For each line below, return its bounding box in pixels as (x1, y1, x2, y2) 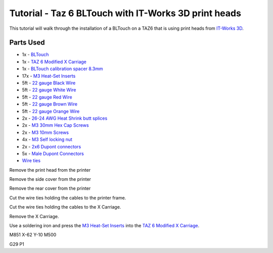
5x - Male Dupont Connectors (22, 150, 84, 157)
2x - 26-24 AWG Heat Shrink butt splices (22, 115, 108, 121)
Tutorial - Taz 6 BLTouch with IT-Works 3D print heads (9, 8, 241, 19)
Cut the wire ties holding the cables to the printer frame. (9, 194, 126, 200)
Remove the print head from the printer (9, 167, 91, 173)
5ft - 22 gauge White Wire (22, 87, 76, 93)
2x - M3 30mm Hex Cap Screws (22, 122, 89, 128)
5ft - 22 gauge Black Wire (22, 80, 76, 86)
